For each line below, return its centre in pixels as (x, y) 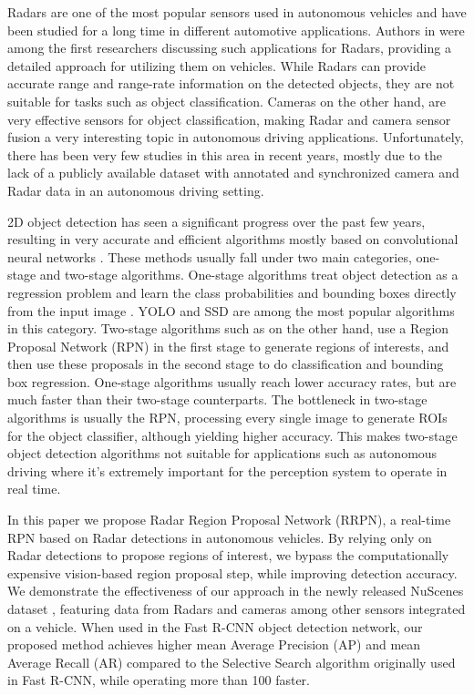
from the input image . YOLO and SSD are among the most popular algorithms (231, 310)
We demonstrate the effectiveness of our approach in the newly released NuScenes (236, 591)
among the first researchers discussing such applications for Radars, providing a (229, 48)
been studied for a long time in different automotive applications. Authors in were (236, 30)
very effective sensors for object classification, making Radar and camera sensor (229, 119)
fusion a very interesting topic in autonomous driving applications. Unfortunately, (236, 137)
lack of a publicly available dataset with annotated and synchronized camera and (233, 173)
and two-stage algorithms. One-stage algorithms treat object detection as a (249, 275)
